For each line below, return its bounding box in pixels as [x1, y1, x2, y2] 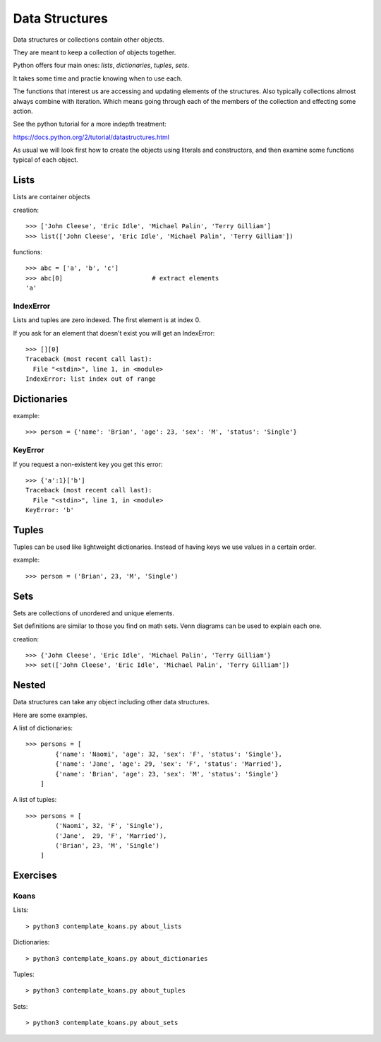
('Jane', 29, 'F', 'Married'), [55, 831, 167, 840]
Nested [13, 679, 46, 692]
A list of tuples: [13, 795, 57, 804]
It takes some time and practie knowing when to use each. [13, 74, 183, 83]
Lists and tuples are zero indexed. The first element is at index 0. [13, 316, 201, 324]
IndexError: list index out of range [25, 375, 157, 383]
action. [13, 107, 33, 115]
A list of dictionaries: [13, 724, 73, 733]
